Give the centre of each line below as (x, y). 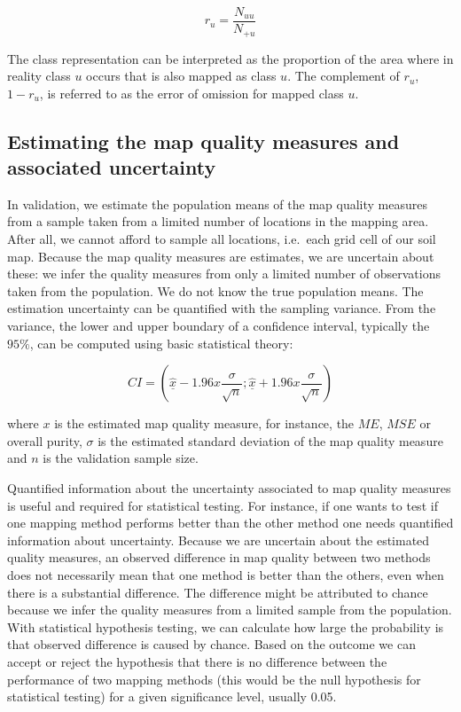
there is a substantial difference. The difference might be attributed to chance (218, 592)
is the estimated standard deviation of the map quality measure (270, 440)
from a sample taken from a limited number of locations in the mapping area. (218, 221)
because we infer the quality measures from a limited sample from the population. (230, 610)
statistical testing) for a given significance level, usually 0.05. (172, 696)
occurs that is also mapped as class (181, 76)
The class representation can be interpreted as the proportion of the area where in (230, 58)
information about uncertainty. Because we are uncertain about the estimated (219, 540)
